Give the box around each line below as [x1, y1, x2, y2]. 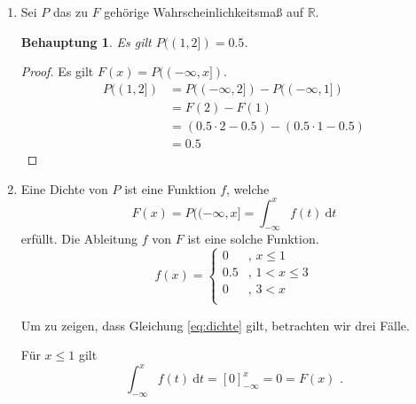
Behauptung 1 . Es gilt [20, 32, 152, 50]
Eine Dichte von [20, 179, 108, 198]
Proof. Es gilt [20, 62, 94, 81]
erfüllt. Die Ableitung [20, 229, 138, 248]
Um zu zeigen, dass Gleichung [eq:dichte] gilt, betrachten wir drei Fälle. [20, 315, 410, 334]
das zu [53, 3, 88, 20]
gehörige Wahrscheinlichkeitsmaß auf [104, 3, 303, 20]
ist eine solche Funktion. [187, 229, 319, 248]
